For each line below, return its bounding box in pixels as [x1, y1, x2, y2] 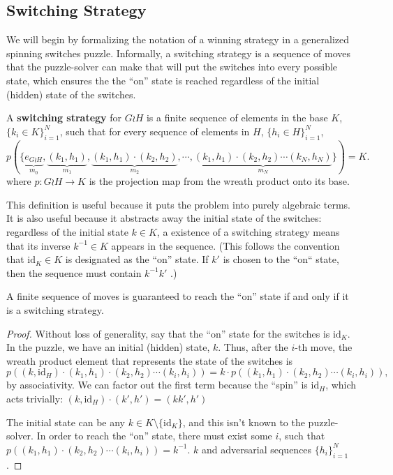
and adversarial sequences [202, 442, 312, 456]
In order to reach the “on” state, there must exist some [36, 428, 272, 443]
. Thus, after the [218, 340, 288, 354]
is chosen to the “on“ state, [223, 252, 339, 266]
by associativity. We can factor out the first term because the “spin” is [6, 377, 308, 392]
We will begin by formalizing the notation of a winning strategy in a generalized [6, 32, 350, 47]
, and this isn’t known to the [182, 414, 305, 429]
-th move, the [295, 340, 353, 354]
